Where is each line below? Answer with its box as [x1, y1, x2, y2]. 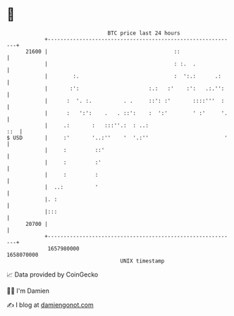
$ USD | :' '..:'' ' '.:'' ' [6, 134, 228, 141]
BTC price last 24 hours [107, 30, 180, 37]
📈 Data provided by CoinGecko [6, 270, 99, 279]
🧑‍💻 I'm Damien [6, 286, 50, 295]
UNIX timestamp [120, 257, 165, 265]
